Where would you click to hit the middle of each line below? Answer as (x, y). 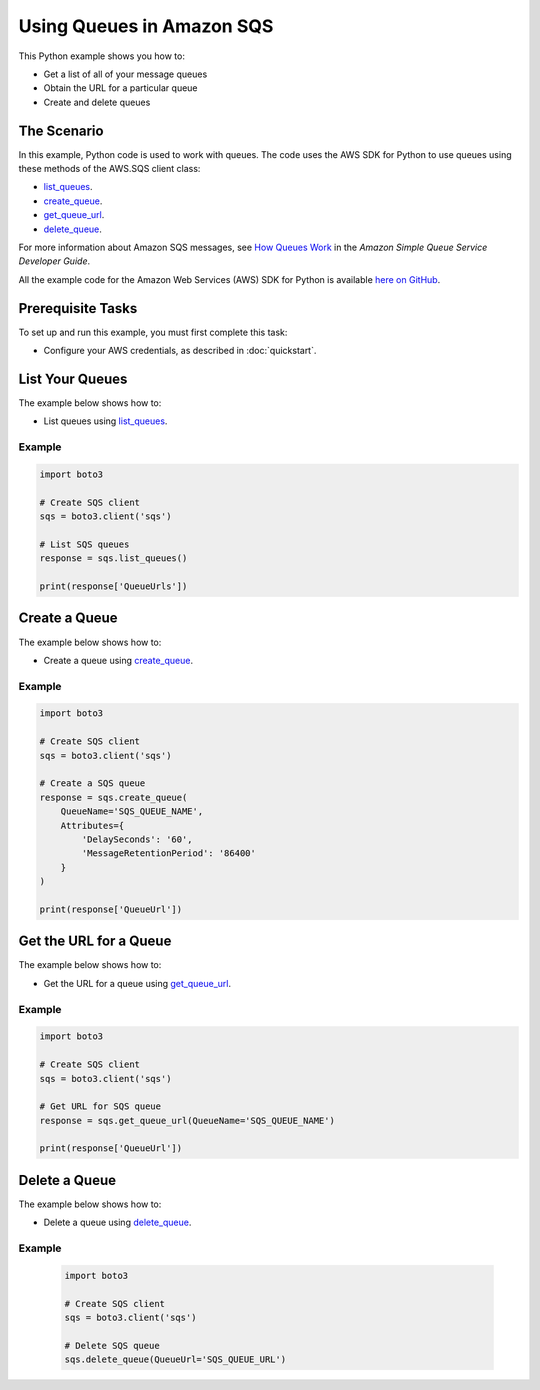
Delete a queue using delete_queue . (117, 1222)
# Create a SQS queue (92, 783)
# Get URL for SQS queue (100, 1106)
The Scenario (61, 130)
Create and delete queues (97, 102)
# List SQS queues (84, 544)
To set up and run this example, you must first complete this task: (153, 332)
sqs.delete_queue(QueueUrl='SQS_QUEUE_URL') (175, 1359)
